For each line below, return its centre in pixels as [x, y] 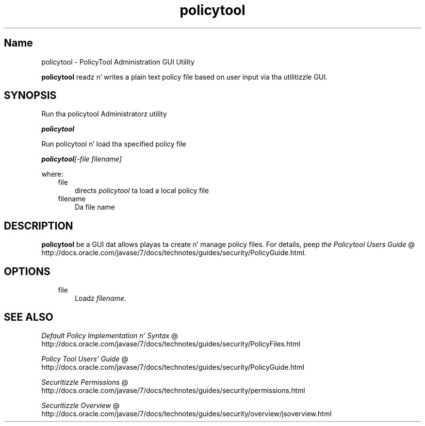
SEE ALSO [29, 317]
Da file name [95, 207]
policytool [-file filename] [82, 159]
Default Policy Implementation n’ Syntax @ [110, 335]
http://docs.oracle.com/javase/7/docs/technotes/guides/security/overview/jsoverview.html [187, 413]
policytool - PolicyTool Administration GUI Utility [118, 62]
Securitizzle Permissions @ [85, 382]
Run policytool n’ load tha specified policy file [114, 144]
